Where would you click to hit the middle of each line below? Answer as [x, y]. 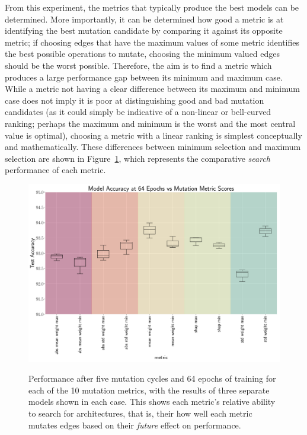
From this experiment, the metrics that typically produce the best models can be [152, 7]
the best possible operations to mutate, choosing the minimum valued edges [143, 54]
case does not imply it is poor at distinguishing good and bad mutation [135, 100]
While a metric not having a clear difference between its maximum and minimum [152, 89]
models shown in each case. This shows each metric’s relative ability [152, 402]
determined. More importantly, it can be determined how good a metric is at [144, 19]
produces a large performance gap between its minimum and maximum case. [144, 77]
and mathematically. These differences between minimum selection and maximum [153, 147]
